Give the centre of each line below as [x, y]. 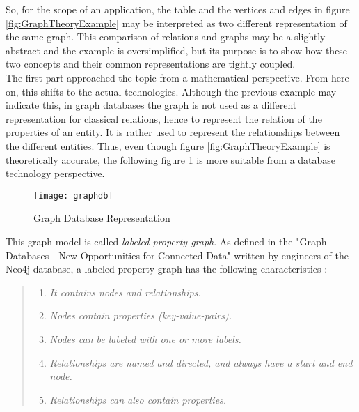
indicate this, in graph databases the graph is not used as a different [151, 105]
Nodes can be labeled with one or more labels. [145, 338]
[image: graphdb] [73, 196]
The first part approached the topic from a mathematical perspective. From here [177, 77]
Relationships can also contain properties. [138, 399]
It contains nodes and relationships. [125, 292]
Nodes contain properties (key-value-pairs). [141, 315]
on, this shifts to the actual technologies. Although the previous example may [171, 91]
